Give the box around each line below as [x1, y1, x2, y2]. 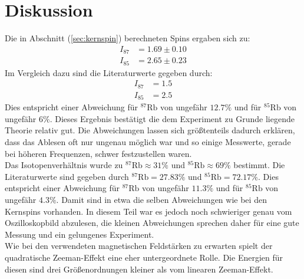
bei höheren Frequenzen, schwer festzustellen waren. [5, 147, 192, 159]
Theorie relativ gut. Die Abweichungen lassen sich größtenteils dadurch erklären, [5, 124, 295, 136]
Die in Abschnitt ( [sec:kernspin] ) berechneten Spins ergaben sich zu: [5, 32, 250, 44]
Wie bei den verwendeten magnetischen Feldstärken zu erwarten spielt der [5, 239, 273, 252]
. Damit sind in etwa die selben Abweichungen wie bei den [56, 193, 267, 205]
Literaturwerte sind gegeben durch [5, 170, 129, 182]
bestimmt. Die [233, 159, 285, 171]
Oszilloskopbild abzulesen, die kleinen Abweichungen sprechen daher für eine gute [5, 216, 299, 229]
